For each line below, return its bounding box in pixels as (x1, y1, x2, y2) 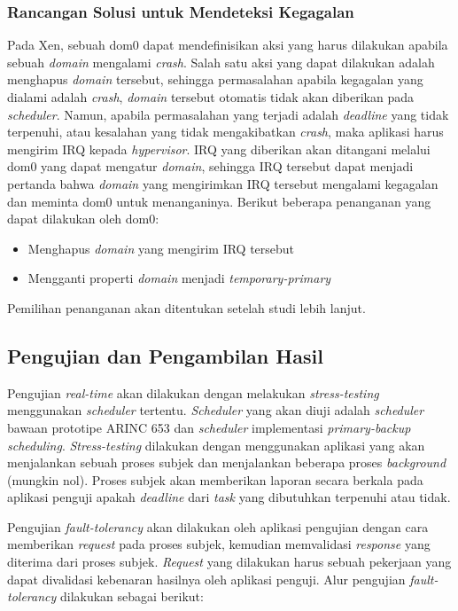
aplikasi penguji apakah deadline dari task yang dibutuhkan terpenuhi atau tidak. (7, 488, 451, 506)
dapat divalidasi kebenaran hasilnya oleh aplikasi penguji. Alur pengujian (7, 569, 406, 588)
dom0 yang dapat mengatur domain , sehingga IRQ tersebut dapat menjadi (7, 157, 414, 176)
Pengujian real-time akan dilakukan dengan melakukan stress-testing (7, 383, 379, 402)
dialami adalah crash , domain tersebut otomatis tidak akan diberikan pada (7, 88, 414, 106)
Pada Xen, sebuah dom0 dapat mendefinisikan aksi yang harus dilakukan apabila (7, 35, 448, 54)
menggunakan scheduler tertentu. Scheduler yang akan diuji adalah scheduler (7, 401, 424, 419)
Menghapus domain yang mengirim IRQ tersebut (27, 239, 295, 257)
